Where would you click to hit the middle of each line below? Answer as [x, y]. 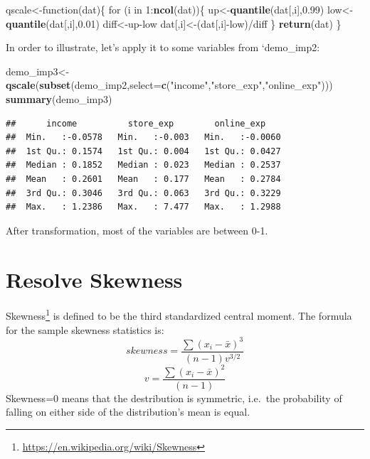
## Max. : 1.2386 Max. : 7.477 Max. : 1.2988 [143, 207]
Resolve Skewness [94, 279]
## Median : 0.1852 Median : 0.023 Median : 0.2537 [143, 165]
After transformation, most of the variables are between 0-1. [137, 230]
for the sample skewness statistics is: [85, 329]
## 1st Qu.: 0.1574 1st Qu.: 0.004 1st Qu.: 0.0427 [143, 151]
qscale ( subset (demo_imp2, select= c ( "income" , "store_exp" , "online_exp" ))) [169, 85]
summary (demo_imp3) [59, 98]
